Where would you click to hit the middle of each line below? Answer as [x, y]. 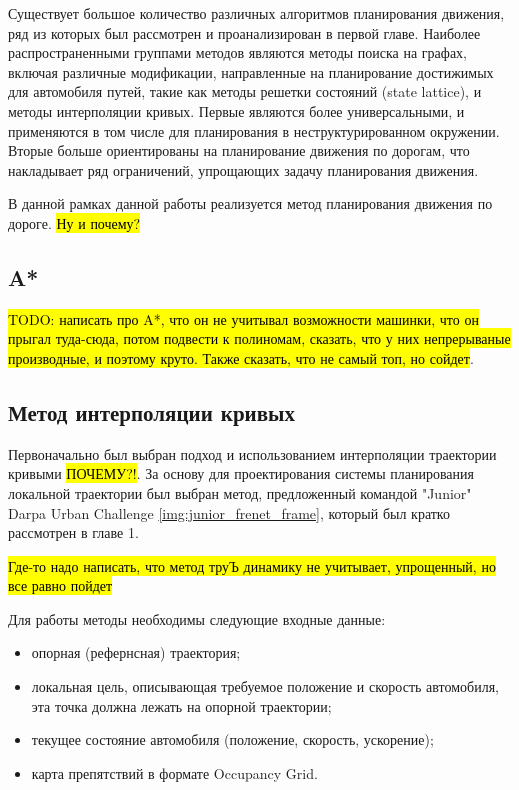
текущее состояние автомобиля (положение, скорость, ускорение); [232, 739]
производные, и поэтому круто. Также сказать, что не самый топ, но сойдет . [241, 357]
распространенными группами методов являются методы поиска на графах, [237, 52]
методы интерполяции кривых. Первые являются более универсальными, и [236, 110]
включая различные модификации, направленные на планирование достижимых [251, 71]
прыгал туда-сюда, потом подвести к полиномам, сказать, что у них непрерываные [259, 338]
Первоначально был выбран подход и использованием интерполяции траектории [252, 453]
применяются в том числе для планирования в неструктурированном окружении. [254, 130]
